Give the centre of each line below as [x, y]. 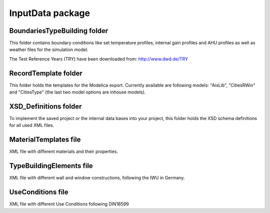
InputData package [49, 13]
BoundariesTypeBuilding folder [59, 31]
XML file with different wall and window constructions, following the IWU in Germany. [97, 178]
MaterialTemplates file [45, 140]
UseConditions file [39, 192]
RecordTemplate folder [46, 73]
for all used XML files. [32, 125]
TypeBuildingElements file [51, 166]
